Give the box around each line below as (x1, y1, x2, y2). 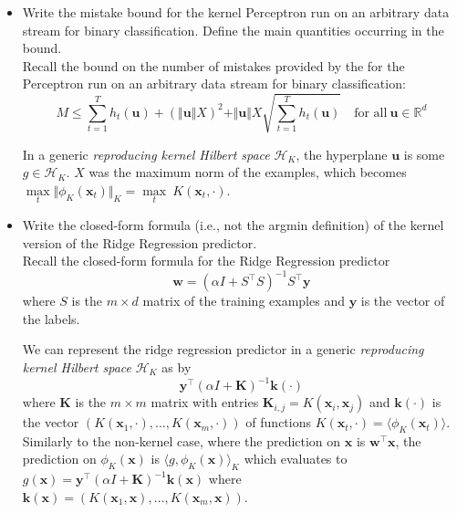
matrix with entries (151, 393, 259, 412)
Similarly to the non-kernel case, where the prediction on (22, 431, 341, 450)
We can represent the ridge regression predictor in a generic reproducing (22, 340, 424, 359)
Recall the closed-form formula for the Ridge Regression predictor (22, 251, 390, 270)
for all (354, 106, 388, 120)
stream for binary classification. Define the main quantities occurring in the (22, 20, 444, 39)
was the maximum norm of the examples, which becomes (88, 162, 407, 182)
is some (403, 144, 445, 163)
